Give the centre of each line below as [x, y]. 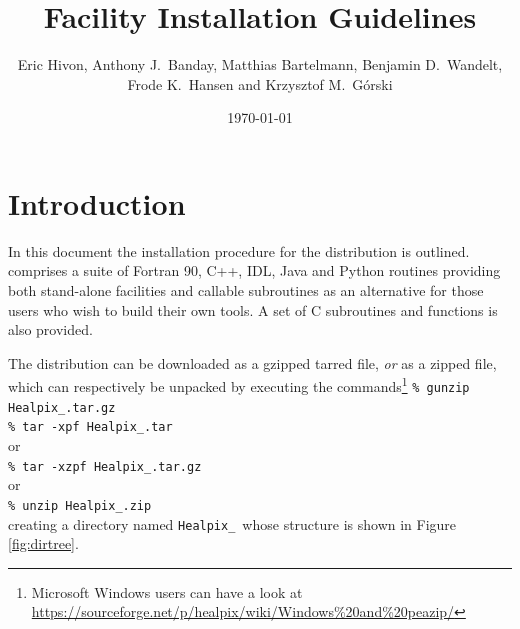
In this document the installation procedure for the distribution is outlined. [239, 250]
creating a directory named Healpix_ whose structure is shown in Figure [232, 523]
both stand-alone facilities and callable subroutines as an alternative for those [246, 290]
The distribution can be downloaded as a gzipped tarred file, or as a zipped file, [252, 362]
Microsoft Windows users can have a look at [167, 591]
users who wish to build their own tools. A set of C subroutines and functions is [253, 309]
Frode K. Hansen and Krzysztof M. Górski [260, 83]
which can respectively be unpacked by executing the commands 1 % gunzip [239, 385]
